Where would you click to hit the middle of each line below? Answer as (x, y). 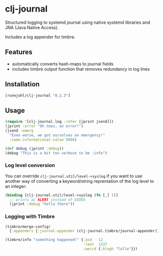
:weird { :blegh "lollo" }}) (110, 249)
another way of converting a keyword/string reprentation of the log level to (80, 181)
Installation (22, 84)
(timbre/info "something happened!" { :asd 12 (54, 240)
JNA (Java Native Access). (32, 27)
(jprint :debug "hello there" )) (42, 204)
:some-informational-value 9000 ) (43, 140)
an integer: (16, 186)
